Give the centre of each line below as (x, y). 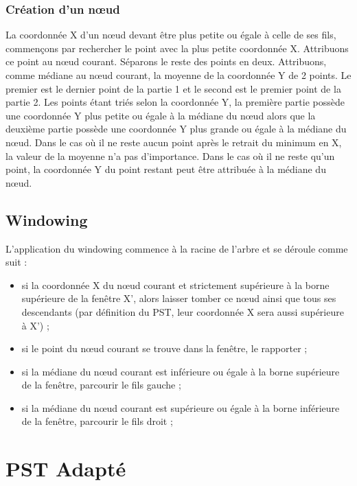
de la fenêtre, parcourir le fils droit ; (97, 421)
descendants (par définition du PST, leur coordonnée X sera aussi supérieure (183, 311)
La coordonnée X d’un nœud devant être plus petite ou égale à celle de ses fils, (171, 35)
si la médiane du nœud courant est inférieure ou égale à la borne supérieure (181, 371)
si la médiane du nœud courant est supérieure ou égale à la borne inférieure (181, 407)
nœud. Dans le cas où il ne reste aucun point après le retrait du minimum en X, (174, 142)
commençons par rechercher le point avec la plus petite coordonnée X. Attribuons (177, 48)
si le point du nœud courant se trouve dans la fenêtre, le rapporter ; (164, 348)
